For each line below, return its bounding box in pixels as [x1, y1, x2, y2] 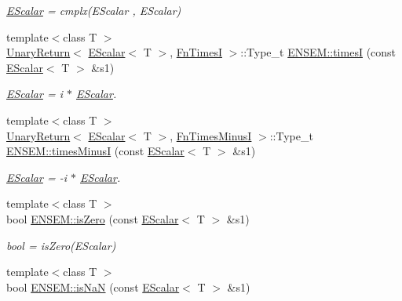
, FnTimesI [170, 44, 222, 60]
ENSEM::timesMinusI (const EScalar [6, 143, 185, 159]
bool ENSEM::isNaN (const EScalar [6, 278, 180, 295]
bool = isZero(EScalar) [6, 237, 116, 253]
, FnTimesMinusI [170, 127, 252, 143]
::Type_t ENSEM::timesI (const [240, 44, 397, 60]
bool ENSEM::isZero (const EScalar [6, 210, 179, 227]
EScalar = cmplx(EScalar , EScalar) [6, 2, 181, 18]
